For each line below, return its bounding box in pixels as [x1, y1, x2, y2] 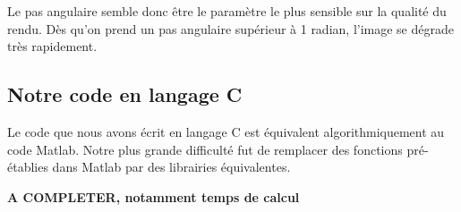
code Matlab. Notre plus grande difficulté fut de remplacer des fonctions [7, 140, 403, 158]
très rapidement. [7, 37, 98, 55]
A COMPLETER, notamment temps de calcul [7, 187, 300, 206]
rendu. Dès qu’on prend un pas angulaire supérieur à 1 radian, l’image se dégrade [7, 19, 454, 38]
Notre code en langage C [7, 81, 243, 108]
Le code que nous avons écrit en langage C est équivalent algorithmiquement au [7, 122, 445, 140]
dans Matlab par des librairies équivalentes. [52, 157, 291, 176]
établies [7, 157, 48, 176]
